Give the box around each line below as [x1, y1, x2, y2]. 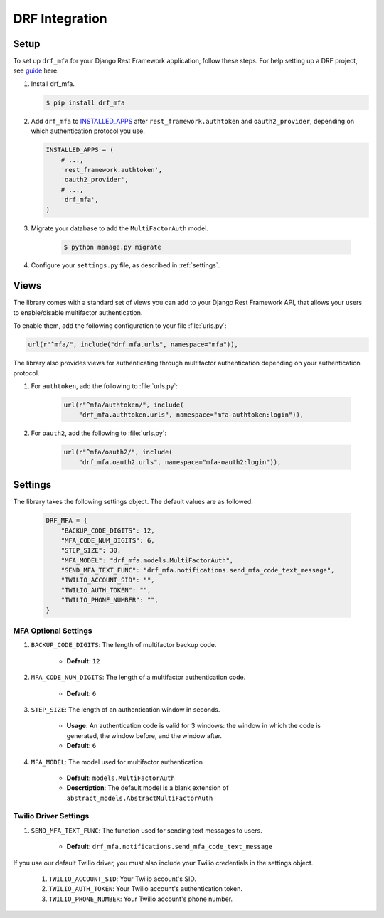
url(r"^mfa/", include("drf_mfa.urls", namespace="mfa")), [28, 341, 238, 348]
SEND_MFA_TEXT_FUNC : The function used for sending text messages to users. [31, 826, 262, 835]
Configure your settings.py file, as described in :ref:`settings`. [31, 261, 220, 269]
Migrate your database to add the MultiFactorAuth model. [31, 224, 209, 233]
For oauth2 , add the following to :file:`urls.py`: [31, 429, 167, 437]
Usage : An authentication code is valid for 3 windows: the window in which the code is [66, 722, 321, 730]
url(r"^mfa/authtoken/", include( [63, 400, 184, 409]
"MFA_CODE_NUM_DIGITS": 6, [60, 536, 156, 544]
